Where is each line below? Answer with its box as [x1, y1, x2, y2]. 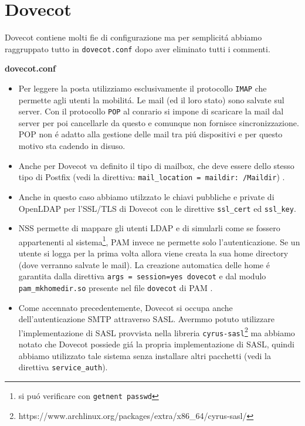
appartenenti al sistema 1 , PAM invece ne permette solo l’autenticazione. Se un [18, 234, 300, 248]
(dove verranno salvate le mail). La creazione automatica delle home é [18, 258, 270, 271]
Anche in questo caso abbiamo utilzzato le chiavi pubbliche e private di [18, 190, 274, 202]
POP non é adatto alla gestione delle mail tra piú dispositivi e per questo [18, 128, 283, 140]
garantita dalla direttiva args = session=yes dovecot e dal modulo [18, 270, 266, 282]
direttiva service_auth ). [18, 361, 108, 373]
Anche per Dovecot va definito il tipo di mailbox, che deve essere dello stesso [18, 159, 294, 171]
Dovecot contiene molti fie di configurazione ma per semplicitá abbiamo [5, 31, 262, 43]
